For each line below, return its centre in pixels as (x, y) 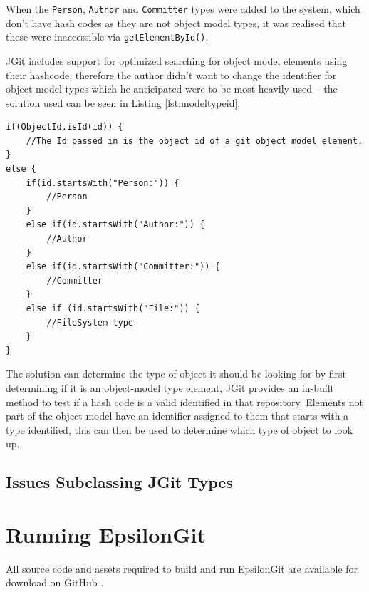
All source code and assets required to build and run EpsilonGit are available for (182, 568)
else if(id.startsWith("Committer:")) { (123, 267)
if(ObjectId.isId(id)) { (64, 127)
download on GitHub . (55, 582)
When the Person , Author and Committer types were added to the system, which (183, 9)
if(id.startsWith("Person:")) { (103, 183)
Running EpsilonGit (106, 534)
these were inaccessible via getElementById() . (107, 37)
